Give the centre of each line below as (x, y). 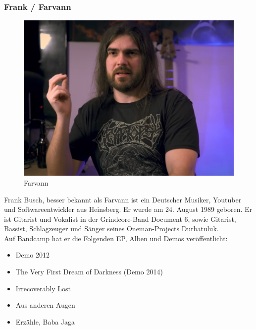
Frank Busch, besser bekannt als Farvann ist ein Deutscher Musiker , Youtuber (123, 199)
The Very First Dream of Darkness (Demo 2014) (89, 272)
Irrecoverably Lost (43, 288)
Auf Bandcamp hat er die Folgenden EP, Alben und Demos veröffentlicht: (116, 238)
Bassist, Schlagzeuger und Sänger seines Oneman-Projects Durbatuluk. (111, 229)
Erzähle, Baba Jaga (45, 321)
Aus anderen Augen (45, 305)
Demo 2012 (33, 255)
